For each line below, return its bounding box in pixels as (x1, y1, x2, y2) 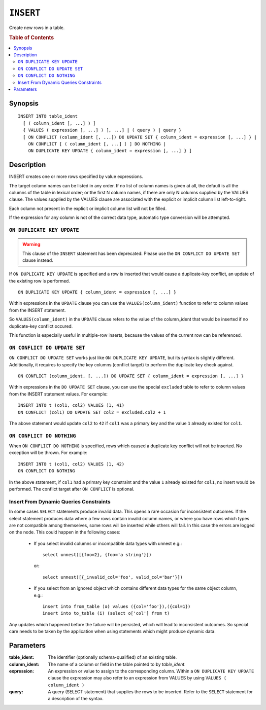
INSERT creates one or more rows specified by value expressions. (9, 174, 143, 179)
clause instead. (22, 257, 54, 263)
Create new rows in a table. (9, 25, 65, 31)
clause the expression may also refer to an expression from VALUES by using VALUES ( (48, 675, 227, 681)
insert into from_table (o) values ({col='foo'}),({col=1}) (42, 604, 191, 609)
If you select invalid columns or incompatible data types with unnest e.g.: (33, 540, 182, 546)
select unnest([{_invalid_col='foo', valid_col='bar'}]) (42, 574, 183, 580)
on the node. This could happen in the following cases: (9, 529, 121, 535)
